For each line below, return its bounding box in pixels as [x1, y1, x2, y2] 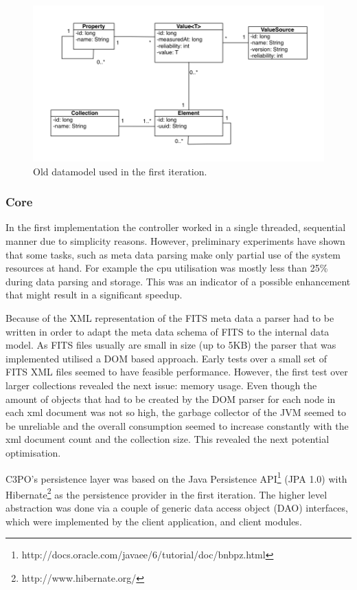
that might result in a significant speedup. [5, 287, 183, 302]
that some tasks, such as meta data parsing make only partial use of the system [5, 247, 341, 261]
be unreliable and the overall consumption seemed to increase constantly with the [5, 418, 349, 433]
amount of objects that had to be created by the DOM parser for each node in [5, 391, 336, 406]
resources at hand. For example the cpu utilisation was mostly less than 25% [5, 261, 328, 275]
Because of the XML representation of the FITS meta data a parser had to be [5, 311, 334, 325]
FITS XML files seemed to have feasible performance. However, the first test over [5, 364, 348, 379]
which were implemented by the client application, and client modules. [5, 514, 302, 528]
